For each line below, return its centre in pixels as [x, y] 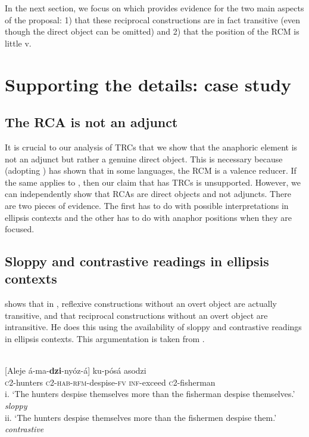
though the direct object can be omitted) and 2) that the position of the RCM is [152, 31]
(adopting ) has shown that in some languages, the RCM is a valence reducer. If [151, 170]
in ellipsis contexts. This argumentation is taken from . [105, 339]
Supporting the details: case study [148, 84]
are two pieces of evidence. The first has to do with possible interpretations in [147, 205]
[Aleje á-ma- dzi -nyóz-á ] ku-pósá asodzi [76, 370]
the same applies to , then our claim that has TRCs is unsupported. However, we [153, 182]
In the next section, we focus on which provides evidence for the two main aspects [154, 8]
